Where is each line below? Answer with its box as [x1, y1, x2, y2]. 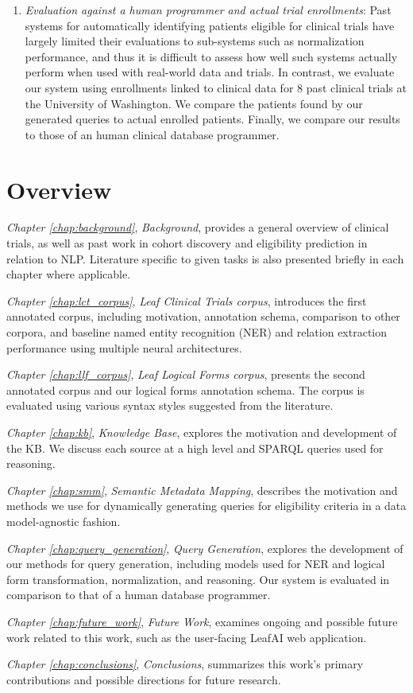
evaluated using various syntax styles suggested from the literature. [6, 397, 334, 414]
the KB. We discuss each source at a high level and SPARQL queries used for [6, 439, 384, 456]
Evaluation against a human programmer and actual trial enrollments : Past [25, 2, 392, 18]
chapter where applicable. [6, 266, 131, 282]
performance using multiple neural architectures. [6, 339, 242, 356]
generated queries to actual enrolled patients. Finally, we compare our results [25, 111, 400, 127]
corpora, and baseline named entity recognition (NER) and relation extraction [6, 324, 388, 341]
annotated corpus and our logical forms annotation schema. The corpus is [6, 381, 365, 398]
